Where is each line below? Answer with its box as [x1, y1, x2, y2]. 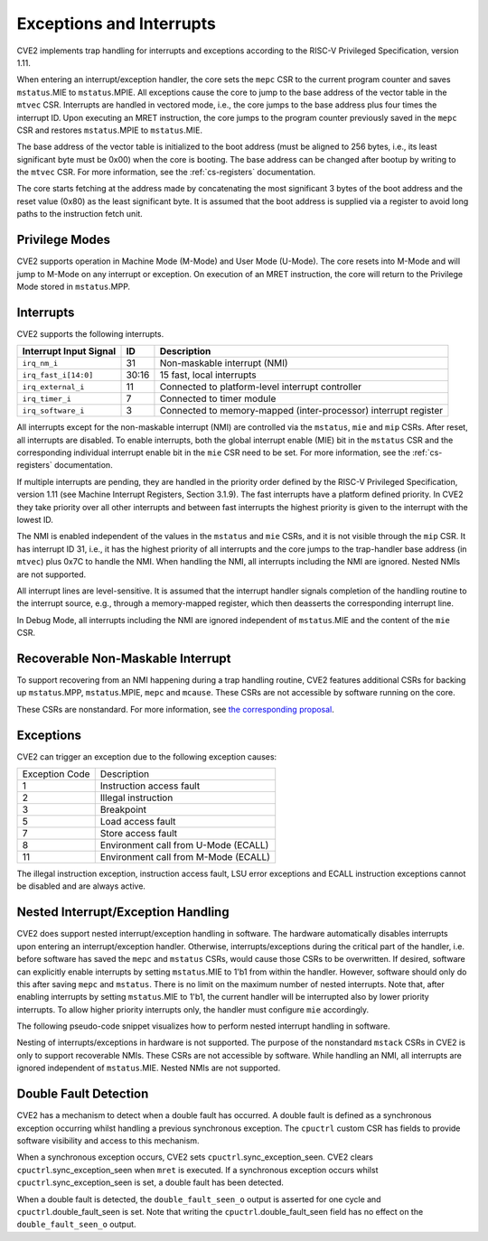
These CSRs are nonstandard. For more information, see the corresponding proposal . [16, 704, 334, 714]
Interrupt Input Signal [22, 345, 117, 358]
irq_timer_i [22, 394, 71, 404]
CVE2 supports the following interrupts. [16, 328, 164, 339]
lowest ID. [16, 514, 54, 525]
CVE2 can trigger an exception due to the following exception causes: [16, 751, 277, 762]
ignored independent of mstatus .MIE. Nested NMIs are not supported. [16, 1062, 281, 1074]
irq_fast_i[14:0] [22, 370, 94, 379]
